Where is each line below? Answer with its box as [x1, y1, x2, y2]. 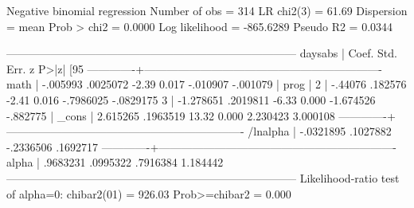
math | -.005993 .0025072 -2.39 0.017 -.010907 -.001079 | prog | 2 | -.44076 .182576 [6, 76, 407, 92]
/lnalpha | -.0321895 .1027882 [248, 123, 392, 139]
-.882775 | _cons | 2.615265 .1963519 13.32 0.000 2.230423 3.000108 [6, 107, 335, 124]
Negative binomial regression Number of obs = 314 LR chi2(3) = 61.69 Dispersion [6, 2, 408, 18]
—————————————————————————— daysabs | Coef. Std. [6, 45, 397, 61]
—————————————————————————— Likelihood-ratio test [6, 169, 400, 186]
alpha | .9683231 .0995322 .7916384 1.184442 [6, 154, 224, 171]
